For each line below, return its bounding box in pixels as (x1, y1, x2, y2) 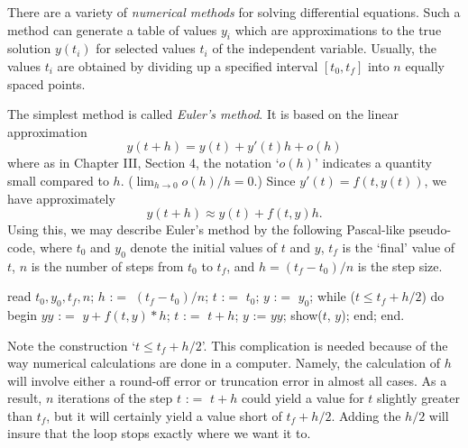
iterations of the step (57, 389, 173, 407)
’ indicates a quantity (314, 153, 432, 172)
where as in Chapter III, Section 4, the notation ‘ (7, 153, 280, 172)
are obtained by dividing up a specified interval (57, 56, 318, 75)
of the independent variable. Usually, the (212, 39, 437, 58)
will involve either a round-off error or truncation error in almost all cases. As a (7, 370, 447, 389)
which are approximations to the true (234, 20, 442, 39)
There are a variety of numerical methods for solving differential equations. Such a (7, 3, 461, 21)
